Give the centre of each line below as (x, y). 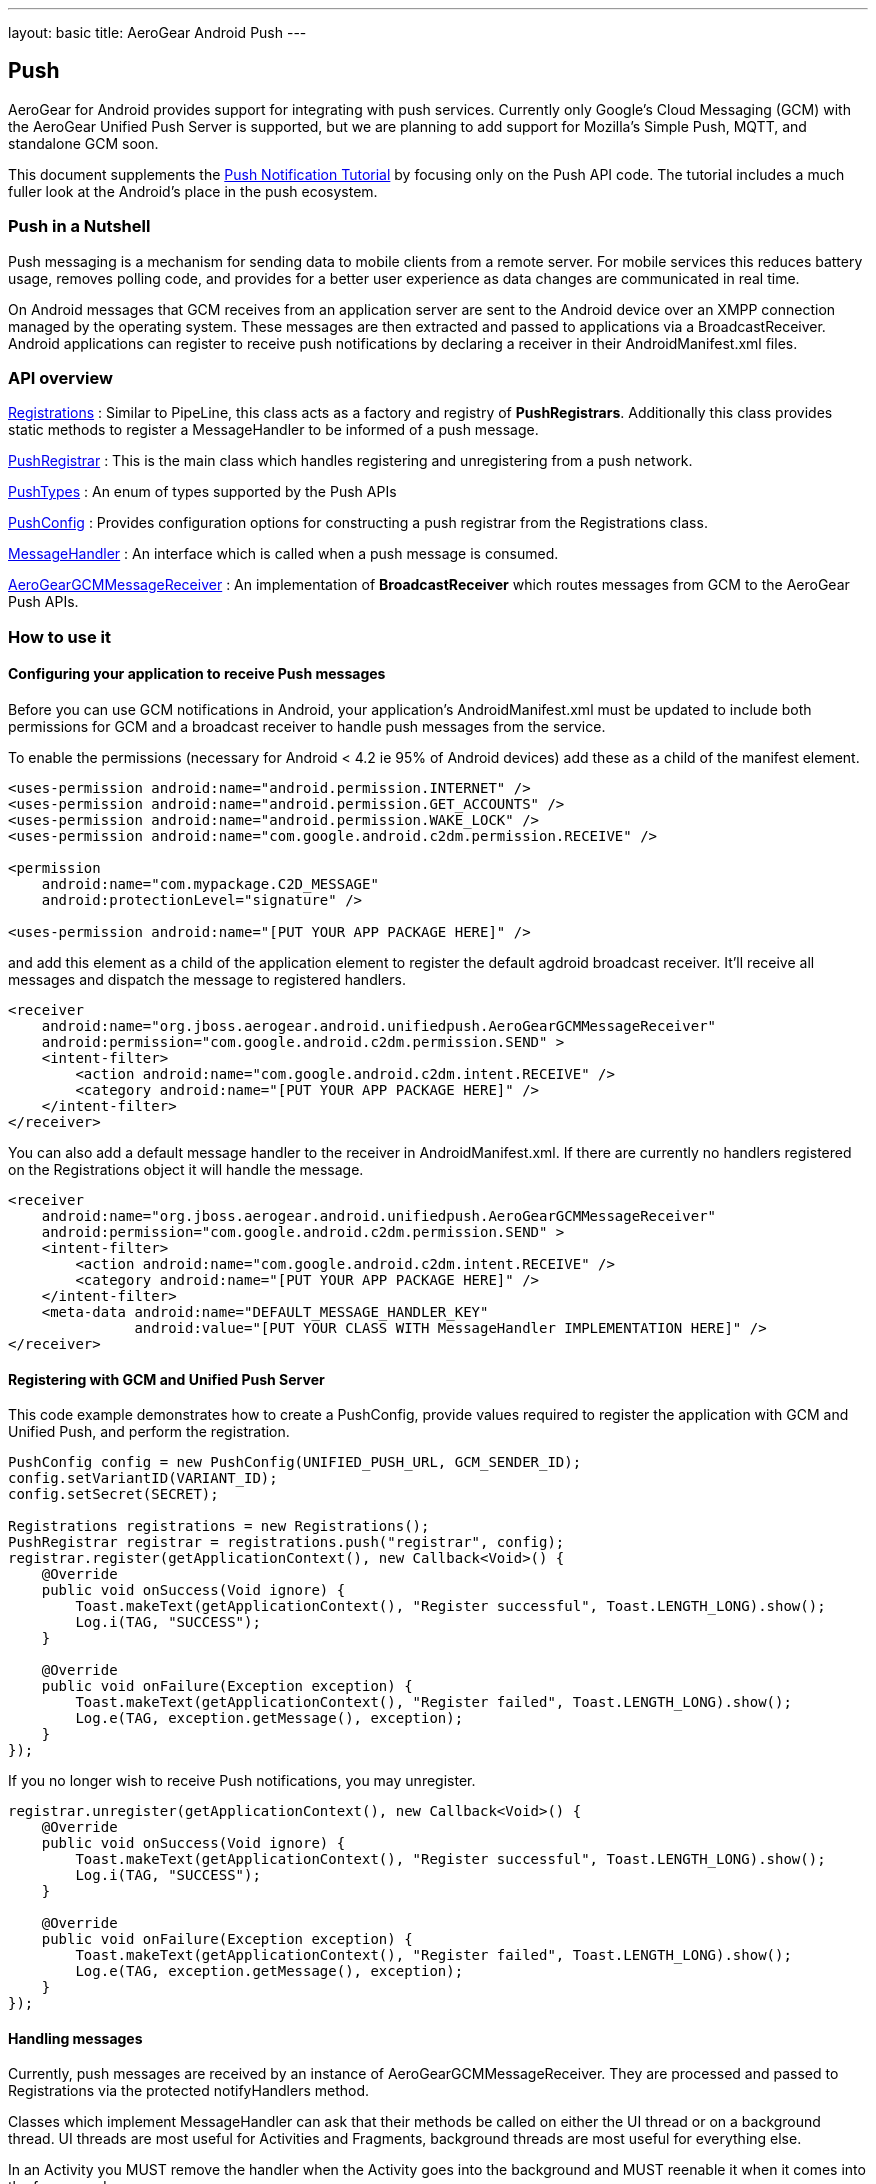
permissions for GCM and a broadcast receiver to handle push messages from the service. (307, 726)
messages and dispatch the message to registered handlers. (207, 979)
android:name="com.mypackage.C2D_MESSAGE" (210, 883)
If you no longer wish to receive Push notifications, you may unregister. (242, 1781)
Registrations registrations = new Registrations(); (219, 1526)
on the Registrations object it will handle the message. (186, 1169)
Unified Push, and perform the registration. (149, 1432)
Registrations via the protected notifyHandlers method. (189, 2091)
